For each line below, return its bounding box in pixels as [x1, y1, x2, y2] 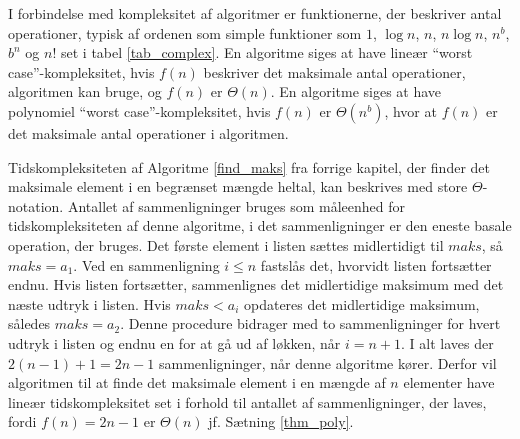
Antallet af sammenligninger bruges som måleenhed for [67, 195, 406, 216]
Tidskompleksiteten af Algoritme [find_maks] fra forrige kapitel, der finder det [8, 156, 490, 177]
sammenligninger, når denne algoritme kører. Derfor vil [158, 352, 497, 373]
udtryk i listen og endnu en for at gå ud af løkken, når [8, 332, 341, 353]
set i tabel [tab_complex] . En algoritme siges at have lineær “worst [60, 42, 473, 63]
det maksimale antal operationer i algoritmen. [8, 122, 289, 143]
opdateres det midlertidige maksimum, [243, 293, 480, 314]
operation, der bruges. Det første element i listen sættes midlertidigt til [8, 234, 444, 255]
